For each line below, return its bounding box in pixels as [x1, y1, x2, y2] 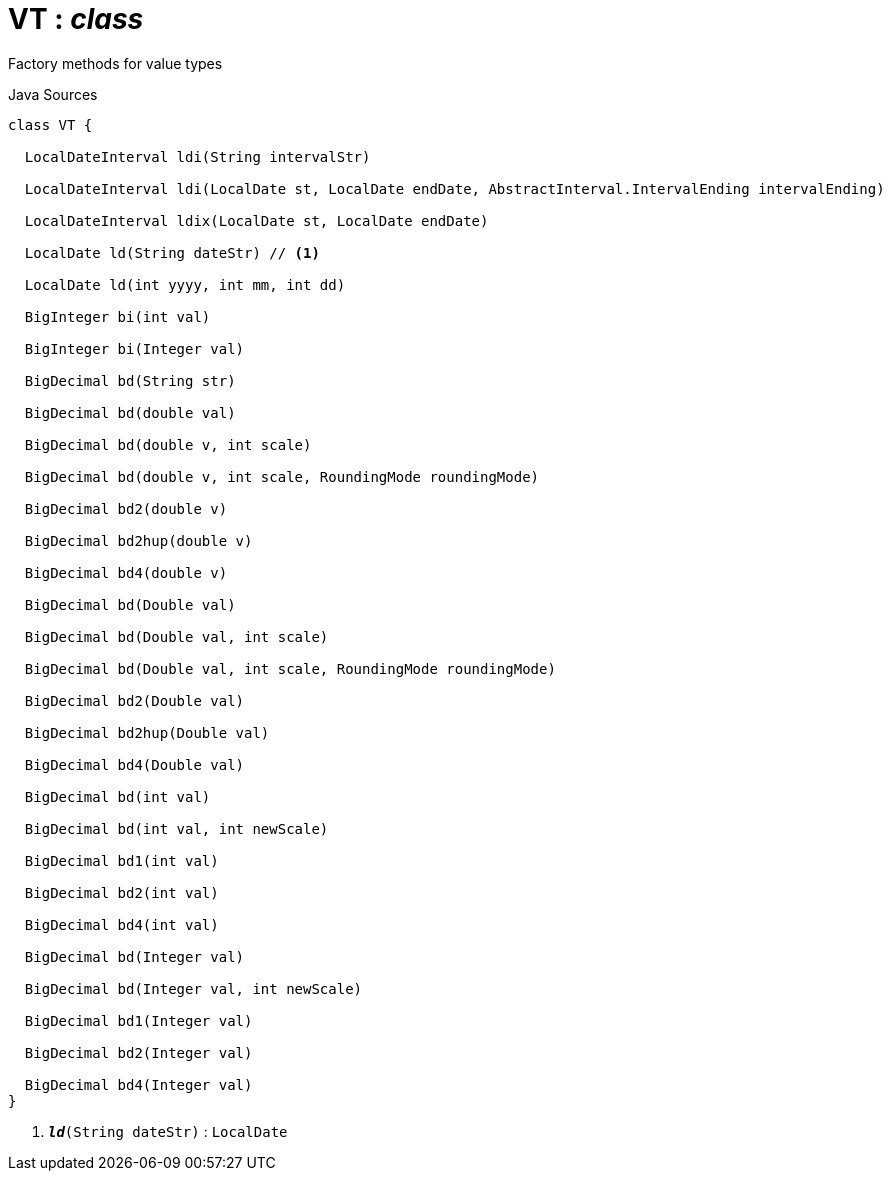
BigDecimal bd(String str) [24, 372, 236, 389]
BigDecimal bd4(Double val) [24, 756, 245, 773]
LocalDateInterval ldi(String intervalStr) [24, 148, 371, 165]
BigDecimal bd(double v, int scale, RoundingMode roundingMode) [24, 468, 540, 485]
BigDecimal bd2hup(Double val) [24, 724, 270, 741]
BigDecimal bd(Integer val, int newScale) [24, 980, 363, 997]
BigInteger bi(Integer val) [24, 340, 245, 357]
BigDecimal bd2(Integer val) [24, 1044, 253, 1061]
